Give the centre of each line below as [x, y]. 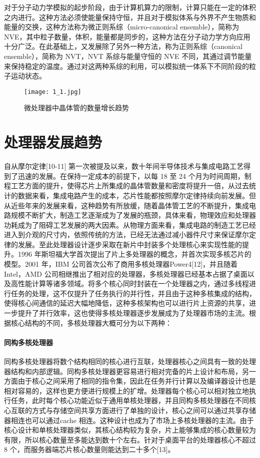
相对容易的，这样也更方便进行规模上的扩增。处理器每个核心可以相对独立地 [126, 390]
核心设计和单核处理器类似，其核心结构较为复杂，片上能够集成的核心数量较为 [130, 430]
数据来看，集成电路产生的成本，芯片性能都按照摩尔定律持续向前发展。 [133, 195]
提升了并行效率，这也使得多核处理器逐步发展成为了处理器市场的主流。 [133, 313]
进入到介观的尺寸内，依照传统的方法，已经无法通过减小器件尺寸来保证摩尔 [126, 234]
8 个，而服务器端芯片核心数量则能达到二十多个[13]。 [89, 449]
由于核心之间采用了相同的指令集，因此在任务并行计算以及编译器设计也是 [137, 381]
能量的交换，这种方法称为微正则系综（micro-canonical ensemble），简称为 [122, 27]
